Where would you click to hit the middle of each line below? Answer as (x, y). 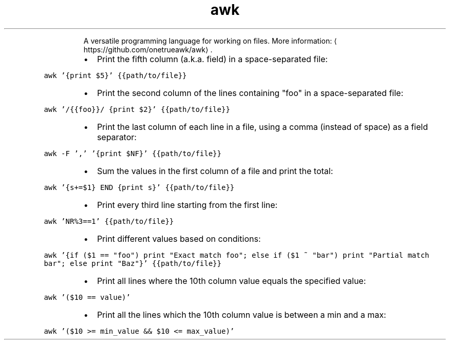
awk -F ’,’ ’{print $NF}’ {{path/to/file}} (133, 153)
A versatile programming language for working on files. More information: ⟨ (210, 41)
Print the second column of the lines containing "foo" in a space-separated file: (250, 93)
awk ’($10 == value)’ (87, 297)
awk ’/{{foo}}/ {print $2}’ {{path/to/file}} (137, 109)
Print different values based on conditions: (179, 238)
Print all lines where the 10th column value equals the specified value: (231, 281)
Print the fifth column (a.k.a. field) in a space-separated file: (212, 59)
